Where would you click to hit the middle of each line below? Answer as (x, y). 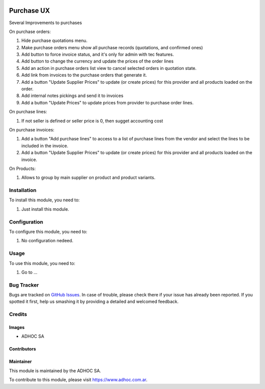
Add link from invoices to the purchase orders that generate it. (84, 75)
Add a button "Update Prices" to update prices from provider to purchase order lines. (107, 102)
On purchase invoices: (32, 130)
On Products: (23, 168)
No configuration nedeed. (47, 241)
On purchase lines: (28, 112)
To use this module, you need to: (42, 263)
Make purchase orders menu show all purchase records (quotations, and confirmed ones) (112, 47)
